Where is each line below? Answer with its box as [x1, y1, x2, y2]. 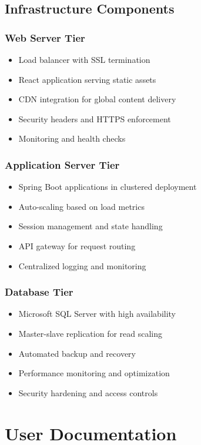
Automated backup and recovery [18, 347, 136, 359]
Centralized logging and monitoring [18, 259, 146, 272]
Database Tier [5, 285, 73, 299]
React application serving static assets [18, 73, 156, 85]
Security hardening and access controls [18, 386, 158, 399]
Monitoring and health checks [18, 132, 126, 145]
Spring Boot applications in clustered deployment [18, 180, 197, 193]
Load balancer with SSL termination [18, 53, 150, 65]
